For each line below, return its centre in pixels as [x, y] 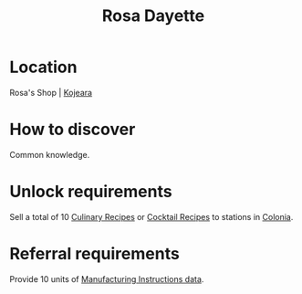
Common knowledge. [50, 154]
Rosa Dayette [153, 16]
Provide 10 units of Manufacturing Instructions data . [107, 278]
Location [43, 67]
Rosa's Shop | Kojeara [51, 92]
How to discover [73, 130]
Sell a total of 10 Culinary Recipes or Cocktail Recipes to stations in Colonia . [151, 216]
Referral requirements [94, 254]
